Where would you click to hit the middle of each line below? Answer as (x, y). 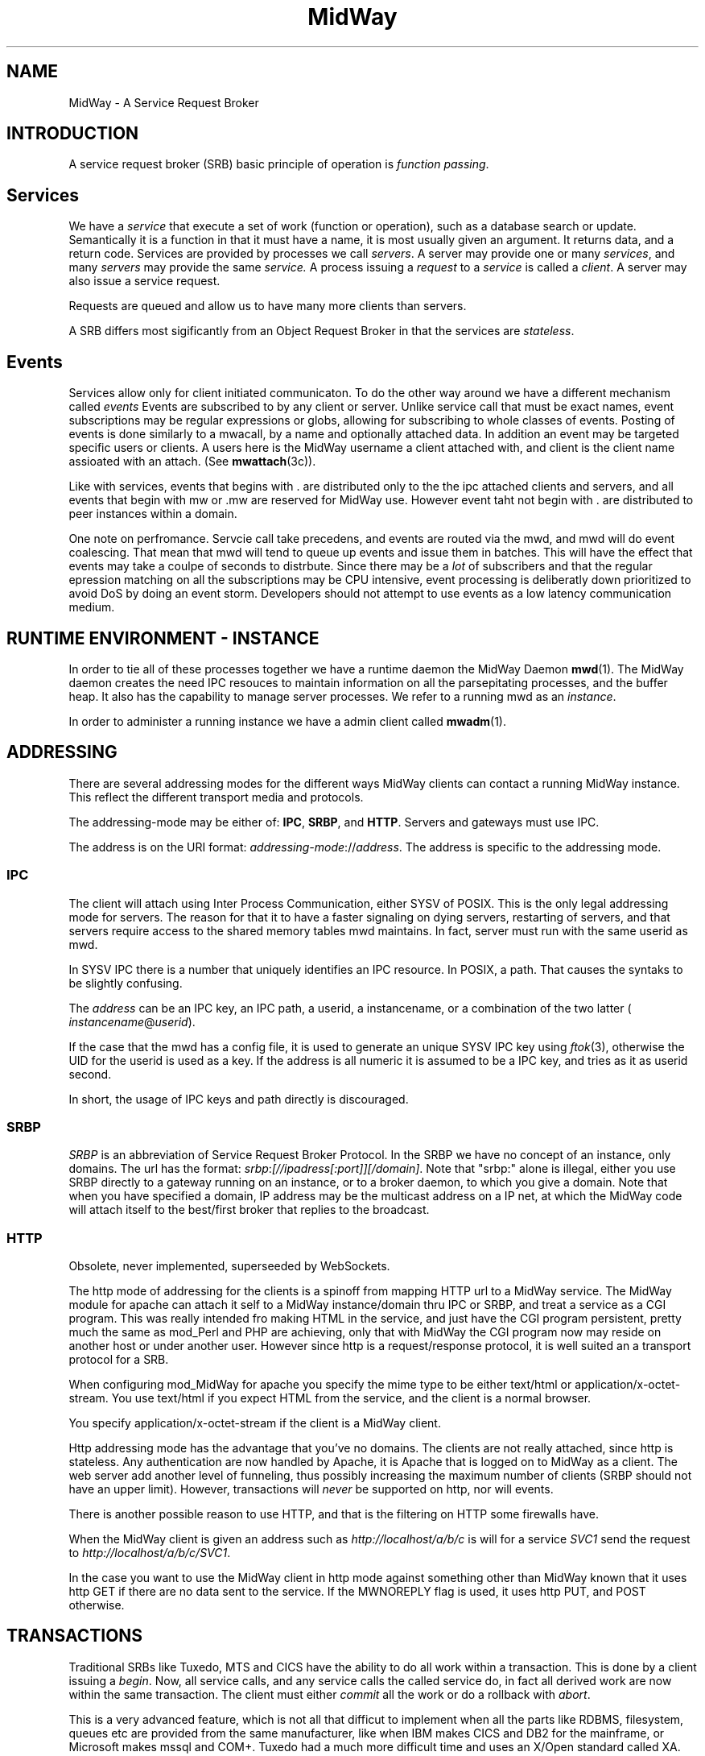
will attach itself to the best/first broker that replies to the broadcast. (249, 1210)
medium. (92, 607)
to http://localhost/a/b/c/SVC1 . (150, 1553)
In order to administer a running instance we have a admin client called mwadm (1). (288, 721)
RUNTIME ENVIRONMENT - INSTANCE (163, 638)
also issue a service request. (144, 281)
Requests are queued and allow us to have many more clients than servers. (268, 306)
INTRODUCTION (73, 134)
